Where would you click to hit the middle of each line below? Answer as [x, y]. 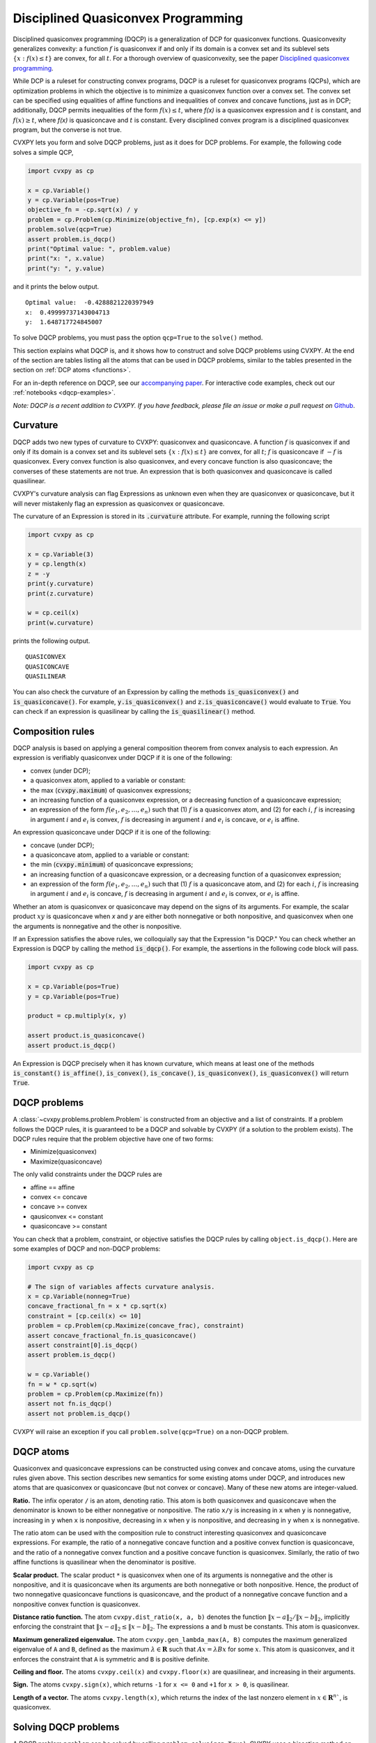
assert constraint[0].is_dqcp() [83, 1345]
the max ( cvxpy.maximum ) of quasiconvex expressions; [111, 790]
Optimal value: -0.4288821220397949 [90, 303]
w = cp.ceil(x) [53, 613]
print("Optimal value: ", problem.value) [99, 249]
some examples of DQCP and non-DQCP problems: [87, 1249]
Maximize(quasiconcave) [66, 1162]
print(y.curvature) [61, 584]
